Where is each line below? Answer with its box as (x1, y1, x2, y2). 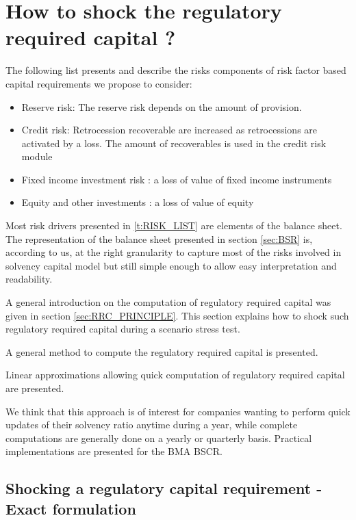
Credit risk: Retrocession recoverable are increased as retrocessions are (21, 122, 318, 137)
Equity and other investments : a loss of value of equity (21, 195, 254, 209)
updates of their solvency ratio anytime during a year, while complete (5, 417, 298, 432)
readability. (5, 272, 53, 286)
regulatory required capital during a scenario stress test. (5, 322, 240, 336)
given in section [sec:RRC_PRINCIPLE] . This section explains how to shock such (5, 308, 349, 322)
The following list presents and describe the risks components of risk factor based (5, 63, 346, 77)
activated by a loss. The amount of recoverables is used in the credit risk (21, 135, 327, 150)
